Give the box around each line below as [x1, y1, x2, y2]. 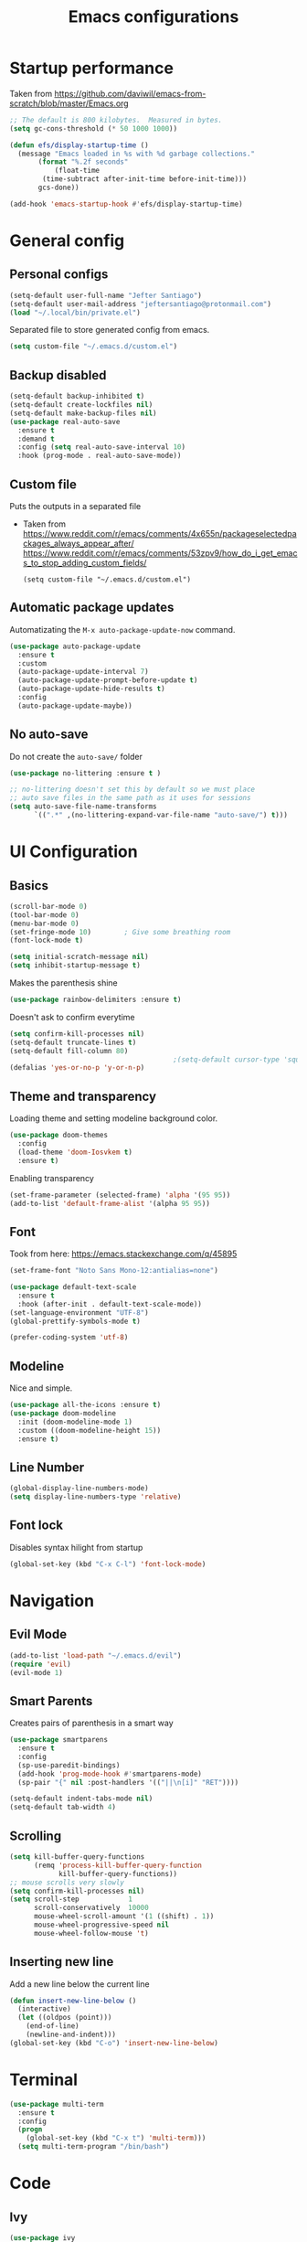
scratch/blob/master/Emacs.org [9, 98, 130, 109]
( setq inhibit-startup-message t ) [9, 961, 142, 970]
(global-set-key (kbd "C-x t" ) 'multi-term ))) [26, 2133, 206, 2143]
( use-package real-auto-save [9, 417, 121, 426]
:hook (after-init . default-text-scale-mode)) [17, 1299, 203, 1308]
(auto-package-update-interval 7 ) [17, 667, 149, 677]
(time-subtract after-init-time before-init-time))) [42, 175, 248, 184]
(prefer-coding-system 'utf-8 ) [9, 1333, 129, 1342]
